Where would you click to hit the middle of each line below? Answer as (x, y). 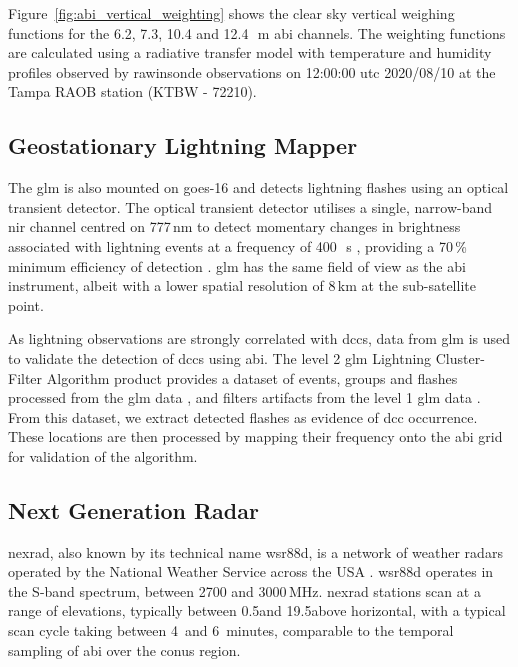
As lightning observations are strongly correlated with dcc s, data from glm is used (259, 338)
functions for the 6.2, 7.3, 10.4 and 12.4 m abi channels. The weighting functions (257, 32)
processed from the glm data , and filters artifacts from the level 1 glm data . (244, 397)
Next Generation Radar (133, 509)
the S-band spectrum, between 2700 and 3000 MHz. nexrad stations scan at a (244, 590)
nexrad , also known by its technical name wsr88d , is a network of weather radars (255, 551)
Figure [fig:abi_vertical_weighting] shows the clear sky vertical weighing (231, 13)
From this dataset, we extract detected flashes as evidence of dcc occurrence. (243, 416)
